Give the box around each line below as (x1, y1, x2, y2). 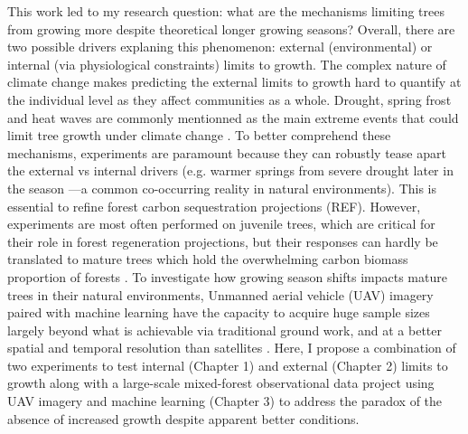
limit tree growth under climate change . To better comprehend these (7, 126, 391, 145)
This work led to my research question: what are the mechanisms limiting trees (7, 2, 445, 20)
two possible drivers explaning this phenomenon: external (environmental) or (7, 37, 433, 56)
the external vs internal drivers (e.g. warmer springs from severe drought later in (7, 161, 454, 180)
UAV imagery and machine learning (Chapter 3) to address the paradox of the (7, 392, 443, 410)
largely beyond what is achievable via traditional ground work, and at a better (7, 320, 442, 339)
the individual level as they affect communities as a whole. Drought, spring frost (7, 90, 452, 108)
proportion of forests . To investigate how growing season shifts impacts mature (7, 267, 447, 286)
